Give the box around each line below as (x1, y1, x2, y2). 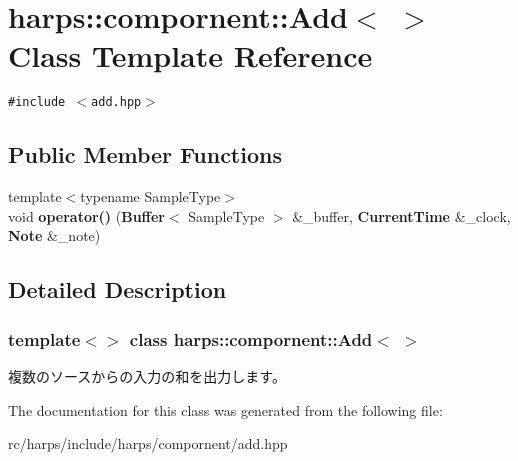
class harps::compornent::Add (129, 326, 373, 351)
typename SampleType (80, 186, 221, 207)
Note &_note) (8, 225, 101, 246)
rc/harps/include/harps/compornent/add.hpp (8, 433, 288, 454)
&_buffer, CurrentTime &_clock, (292, 205, 511, 226)
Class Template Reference (8, 35, 373, 76)
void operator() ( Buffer (8, 205, 166, 226)
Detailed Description (8, 274, 227, 305)
